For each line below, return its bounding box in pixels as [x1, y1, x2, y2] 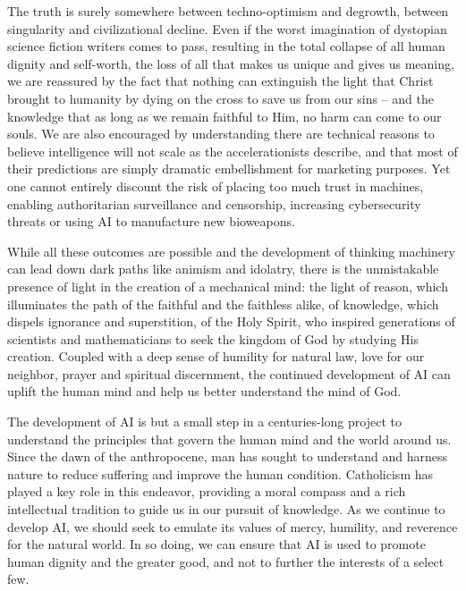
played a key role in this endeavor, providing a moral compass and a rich [7, 482, 406, 501]
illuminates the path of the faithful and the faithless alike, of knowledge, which [7, 294, 439, 313]
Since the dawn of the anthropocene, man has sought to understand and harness [7, 447, 448, 466]
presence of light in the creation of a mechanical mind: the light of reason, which [7, 276, 448, 295]
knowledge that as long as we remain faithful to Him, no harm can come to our [7, 106, 442, 125]
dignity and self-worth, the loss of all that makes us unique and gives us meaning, [7, 54, 454, 72]
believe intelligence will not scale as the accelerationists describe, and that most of [7, 141, 458, 160]
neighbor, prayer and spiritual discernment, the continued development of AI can [7, 364, 451, 383]
